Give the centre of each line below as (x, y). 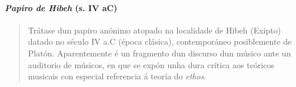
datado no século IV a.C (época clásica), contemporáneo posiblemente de (160, 41)
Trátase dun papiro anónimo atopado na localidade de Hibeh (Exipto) (154, 30)
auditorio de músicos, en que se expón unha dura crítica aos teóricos (151, 64)
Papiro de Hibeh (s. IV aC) (61, 7)
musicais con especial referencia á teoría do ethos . (117, 76)
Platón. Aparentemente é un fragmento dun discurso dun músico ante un (159, 53)
